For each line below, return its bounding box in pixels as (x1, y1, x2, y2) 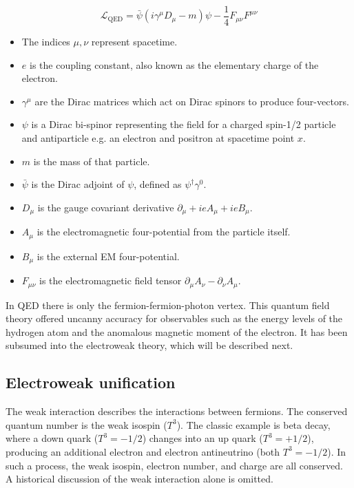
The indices (21, 34, 70, 49)
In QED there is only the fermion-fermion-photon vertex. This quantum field (6, 297, 330, 312)
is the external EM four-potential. (37, 248, 180, 263)
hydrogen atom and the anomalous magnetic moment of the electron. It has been (6, 324, 348, 339)
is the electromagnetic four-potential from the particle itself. (37, 224, 291, 239)
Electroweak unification (6, 372, 176, 393)
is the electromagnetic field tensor (39, 273, 182, 288)
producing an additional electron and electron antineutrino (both (6, 444, 280, 458)
